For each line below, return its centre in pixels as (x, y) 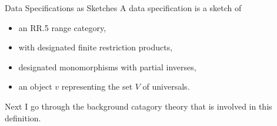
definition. (23, 118)
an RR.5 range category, (62, 27)
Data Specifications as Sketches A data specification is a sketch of (123, 8)
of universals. (166, 86)
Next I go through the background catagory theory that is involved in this (138, 106)
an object (35, 86)
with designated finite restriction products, (96, 47)
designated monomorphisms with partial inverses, (107, 67)
